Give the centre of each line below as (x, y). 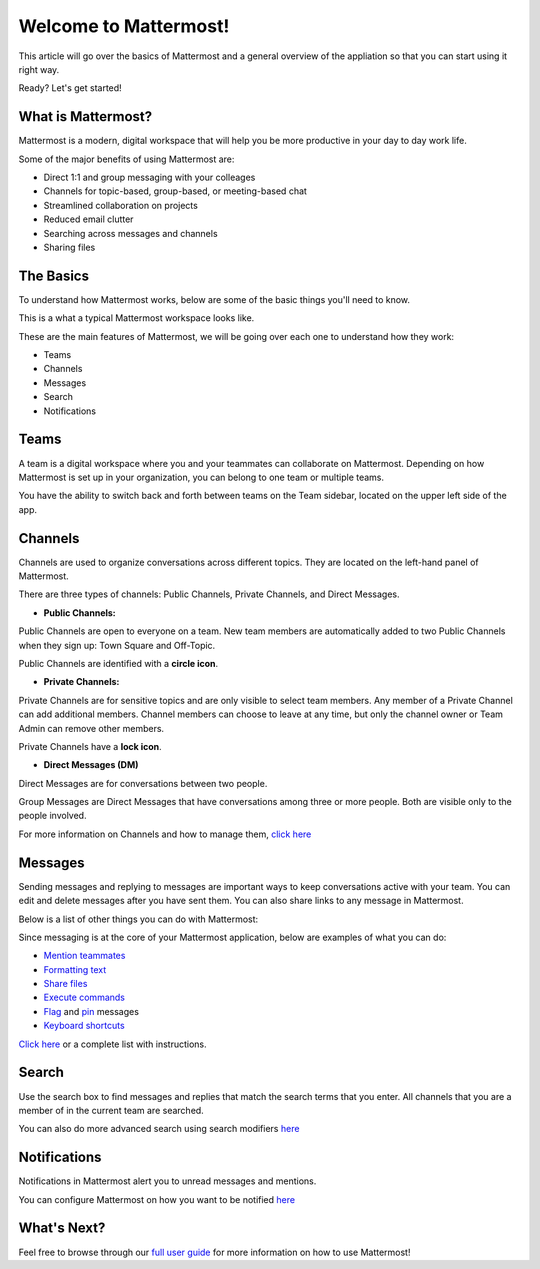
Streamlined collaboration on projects (121, 205)
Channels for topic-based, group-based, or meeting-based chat (175, 191)
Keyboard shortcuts (84, 1026)
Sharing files (69, 247)
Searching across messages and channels (131, 233)
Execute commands (84, 997)
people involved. (52, 816)
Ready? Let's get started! (70, 88)
